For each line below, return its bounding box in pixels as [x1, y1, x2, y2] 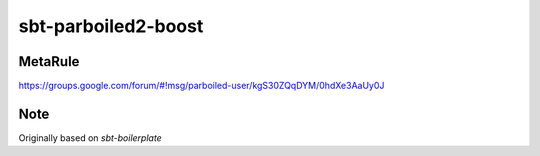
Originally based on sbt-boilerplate [18, 131, 162, 144]
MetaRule [18, 53, 80, 70]
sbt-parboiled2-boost [18, 15, 204, 37]
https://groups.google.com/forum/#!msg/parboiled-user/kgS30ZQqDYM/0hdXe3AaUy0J [18, 80, 385, 92]
